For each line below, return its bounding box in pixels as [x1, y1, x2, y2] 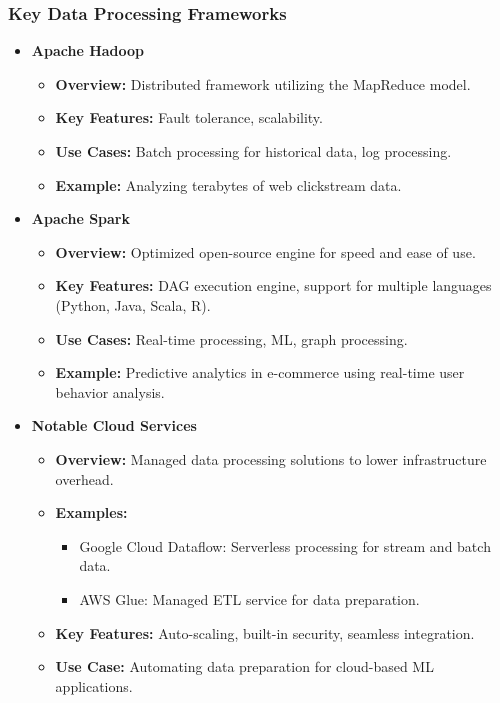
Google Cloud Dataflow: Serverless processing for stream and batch [79, 535, 491, 556]
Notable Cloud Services [31, 415, 197, 436]
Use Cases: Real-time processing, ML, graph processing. [55, 328, 408, 349]
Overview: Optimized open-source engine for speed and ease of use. [55, 241, 476, 262]
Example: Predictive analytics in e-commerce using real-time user [55, 362, 465, 383]
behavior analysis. [55, 381, 165, 402]
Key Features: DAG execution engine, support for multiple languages [55, 275, 492, 296]
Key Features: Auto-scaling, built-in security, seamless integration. [55, 622, 475, 643]
